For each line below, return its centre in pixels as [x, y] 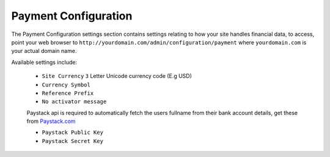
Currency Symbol [66, 85]
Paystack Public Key [73, 133]
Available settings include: [44, 62]
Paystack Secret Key [73, 141]
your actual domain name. [44, 51]
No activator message [74, 102]
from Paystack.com [51, 121]
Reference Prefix [68, 93]
